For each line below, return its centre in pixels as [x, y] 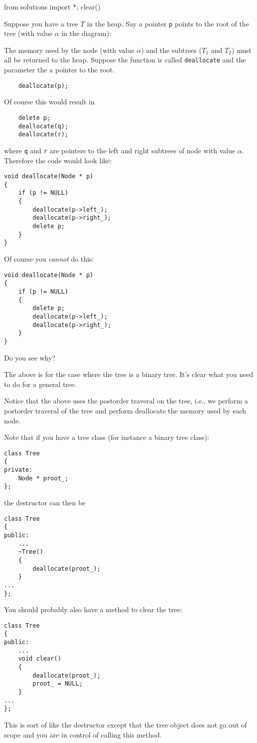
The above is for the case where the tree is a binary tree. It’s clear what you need [129, 374]
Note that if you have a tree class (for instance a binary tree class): [107, 437]
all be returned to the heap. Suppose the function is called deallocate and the [125, 60]
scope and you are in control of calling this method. [83, 734]
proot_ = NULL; [58, 684]
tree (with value [28, 33]
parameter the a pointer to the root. [59, 70]
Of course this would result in [49, 102]
